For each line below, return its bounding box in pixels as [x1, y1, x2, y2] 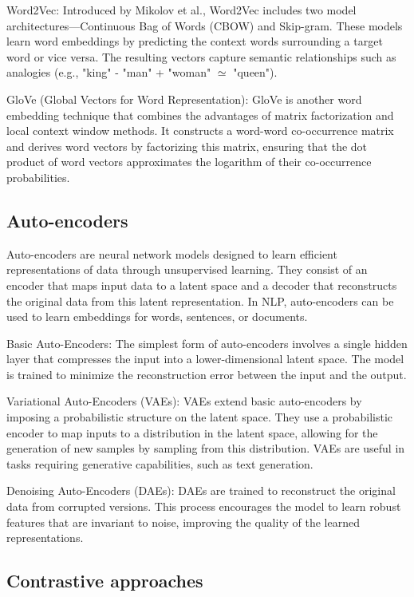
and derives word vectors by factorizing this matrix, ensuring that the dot [6, 137, 368, 154]
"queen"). [233, 64, 278, 81]
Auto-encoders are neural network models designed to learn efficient [6, 245, 337, 262]
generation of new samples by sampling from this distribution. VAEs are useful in [6, 440, 405, 457]
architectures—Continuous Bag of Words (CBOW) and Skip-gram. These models [6, 17, 403, 34]
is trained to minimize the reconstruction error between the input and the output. [6, 366, 407, 382]
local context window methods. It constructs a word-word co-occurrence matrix [6, 122, 394, 139]
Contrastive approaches [6, 568, 203, 593]
